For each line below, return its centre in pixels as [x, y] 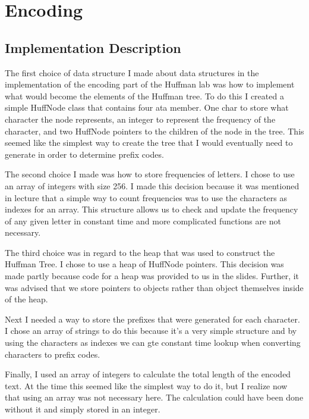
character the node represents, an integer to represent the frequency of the [140, 119]
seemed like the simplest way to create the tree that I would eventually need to [149, 143]
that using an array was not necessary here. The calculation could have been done [154, 397]
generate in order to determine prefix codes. [84, 154]
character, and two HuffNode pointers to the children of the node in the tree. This [154, 131]
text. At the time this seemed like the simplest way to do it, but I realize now [146, 385]
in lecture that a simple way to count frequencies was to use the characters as [146, 197]
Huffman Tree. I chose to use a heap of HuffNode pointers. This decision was [144, 264]
